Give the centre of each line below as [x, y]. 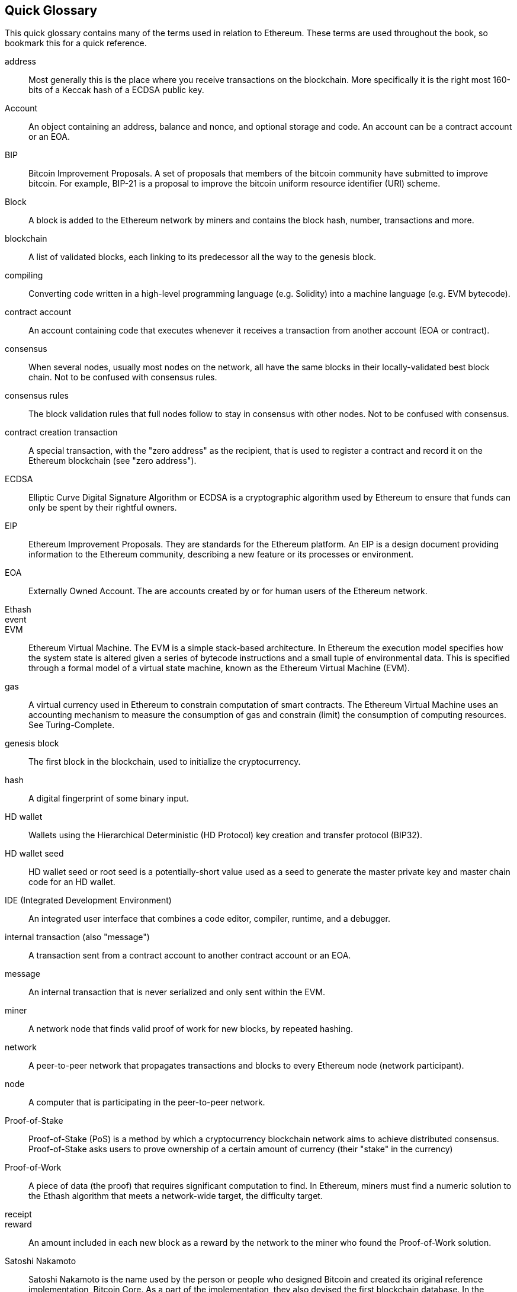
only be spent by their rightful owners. [103, 508]
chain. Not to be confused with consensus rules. [123, 377]
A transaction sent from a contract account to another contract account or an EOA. [190, 956]
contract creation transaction [61, 432]
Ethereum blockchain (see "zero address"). [113, 461]
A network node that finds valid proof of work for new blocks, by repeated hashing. [191, 1029]
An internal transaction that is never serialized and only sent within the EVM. [177, 992]
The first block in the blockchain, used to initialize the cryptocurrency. [165, 762]
